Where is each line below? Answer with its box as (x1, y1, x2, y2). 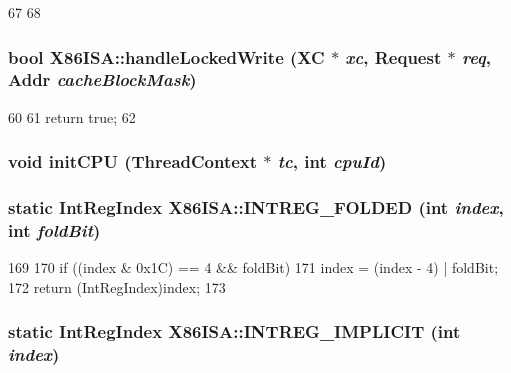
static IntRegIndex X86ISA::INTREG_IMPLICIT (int (8, 319, 461, 344)
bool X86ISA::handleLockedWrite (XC (8, 44, 325, 69)
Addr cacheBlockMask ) (8, 67, 197, 92)
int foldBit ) (8, 218, 101, 243)
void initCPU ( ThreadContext (8, 149, 258, 174)
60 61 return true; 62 (8, 106, 136, 127)
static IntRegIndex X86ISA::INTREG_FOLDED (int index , (8, 195, 504, 220)
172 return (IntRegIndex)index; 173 (8, 276, 226, 297)
